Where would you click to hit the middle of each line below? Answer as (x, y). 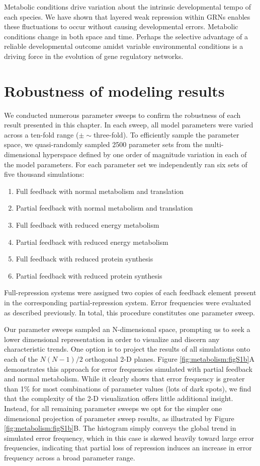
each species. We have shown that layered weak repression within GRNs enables (127, 16)
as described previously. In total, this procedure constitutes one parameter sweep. (129, 312)
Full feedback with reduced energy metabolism (88, 225)
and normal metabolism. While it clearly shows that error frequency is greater (124, 379)
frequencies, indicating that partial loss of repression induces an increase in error (128, 448)
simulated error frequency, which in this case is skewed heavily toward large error (129, 438)
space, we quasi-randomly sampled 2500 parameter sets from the (103, 144)
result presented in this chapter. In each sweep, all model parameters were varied (129, 125)
